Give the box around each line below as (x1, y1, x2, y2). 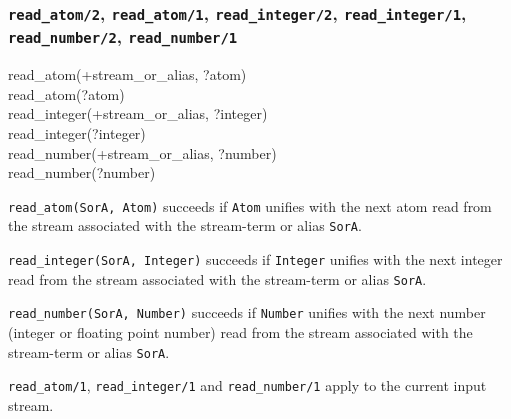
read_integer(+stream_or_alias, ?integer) (8, 103, 268, 124)
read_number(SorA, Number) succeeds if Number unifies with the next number (8, 302, 486, 323)
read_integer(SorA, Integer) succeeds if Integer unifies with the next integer (8, 249, 503, 270)
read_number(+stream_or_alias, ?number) (8, 142, 277, 163)
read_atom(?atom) (8, 83, 125, 104)
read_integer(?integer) (8, 123, 146, 144)
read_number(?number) (8, 162, 156, 183)
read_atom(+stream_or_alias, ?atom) (8, 64, 247, 85)
